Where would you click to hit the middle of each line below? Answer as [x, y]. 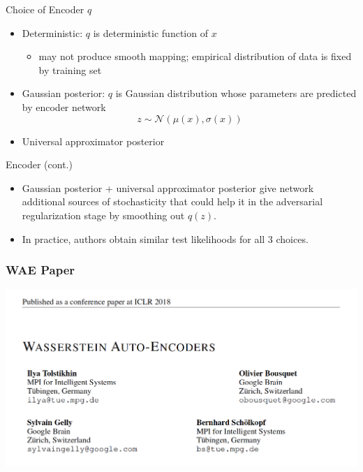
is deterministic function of [150, 32]
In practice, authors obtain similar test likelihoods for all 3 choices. [165, 238]
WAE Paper [40, 270]
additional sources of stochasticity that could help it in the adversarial [172, 201]
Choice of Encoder [45, 9]
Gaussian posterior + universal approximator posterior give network [168, 187]
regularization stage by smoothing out [103, 215]
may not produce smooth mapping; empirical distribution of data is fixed [195, 56]
